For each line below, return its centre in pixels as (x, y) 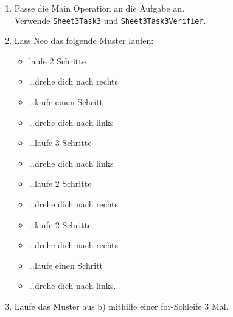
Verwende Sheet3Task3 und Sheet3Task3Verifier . (110, 20)
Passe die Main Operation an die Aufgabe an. (99, 8)
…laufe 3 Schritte (60, 143)
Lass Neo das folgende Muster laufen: (84, 40)
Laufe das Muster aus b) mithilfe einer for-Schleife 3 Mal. (121, 306)
